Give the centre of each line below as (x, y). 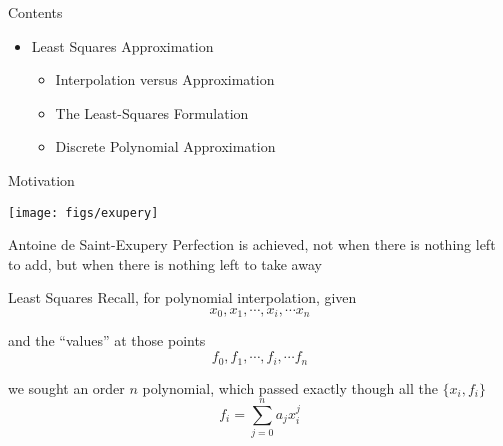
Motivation (41, 179)
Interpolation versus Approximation (165, 79)
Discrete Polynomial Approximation (165, 146)
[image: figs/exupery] (83, 212)
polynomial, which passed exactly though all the (290, 387)
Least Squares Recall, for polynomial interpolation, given (182, 297)
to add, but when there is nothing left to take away (165, 263)
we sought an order (66, 387)
